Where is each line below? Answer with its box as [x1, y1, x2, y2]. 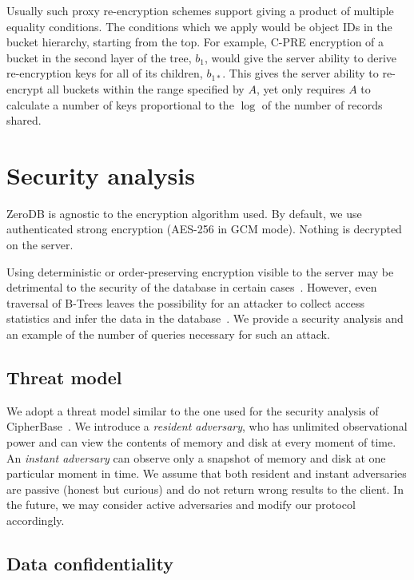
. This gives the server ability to [222, 65, 379, 81]
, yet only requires [256, 80, 345, 97]
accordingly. [6, 511, 65, 528]
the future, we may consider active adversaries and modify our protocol [6, 496, 356, 513]
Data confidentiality [6, 550, 173, 575]
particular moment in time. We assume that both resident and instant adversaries [6, 465, 407, 482]
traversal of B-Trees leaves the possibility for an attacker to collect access [6, 294, 365, 311]
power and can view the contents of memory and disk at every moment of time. [6, 434, 396, 451]
